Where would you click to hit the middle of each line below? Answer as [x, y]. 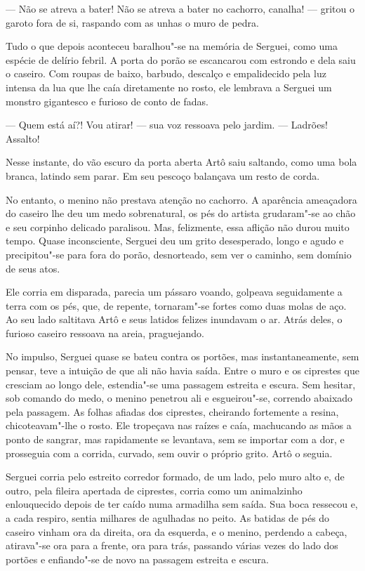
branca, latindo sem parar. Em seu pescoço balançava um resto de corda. [163, 175]
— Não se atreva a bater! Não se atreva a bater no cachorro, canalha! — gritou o [180, 8]
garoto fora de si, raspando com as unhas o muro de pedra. [133, 22]
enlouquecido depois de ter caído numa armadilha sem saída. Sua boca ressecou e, [182, 504]
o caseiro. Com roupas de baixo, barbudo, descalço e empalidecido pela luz [166, 73]
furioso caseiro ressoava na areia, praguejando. [105, 333]
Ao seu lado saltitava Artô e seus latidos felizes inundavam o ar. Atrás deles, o [174, 319]
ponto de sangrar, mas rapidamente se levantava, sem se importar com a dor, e [175, 439]
